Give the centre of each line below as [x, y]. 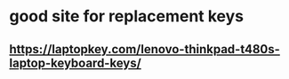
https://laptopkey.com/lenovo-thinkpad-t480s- [144, 49]
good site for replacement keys [127, 16]
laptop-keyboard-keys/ [76, 63]
